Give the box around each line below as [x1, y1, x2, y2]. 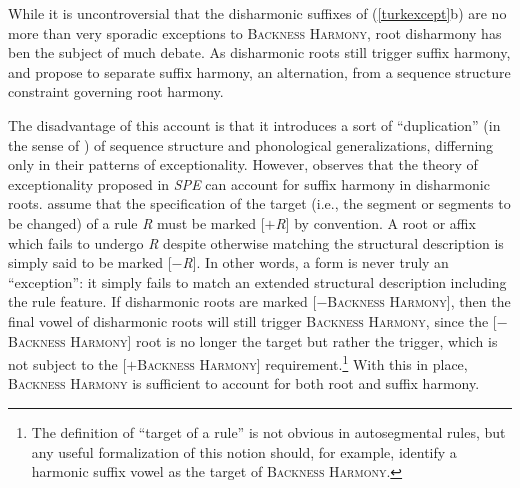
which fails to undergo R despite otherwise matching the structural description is [8, 232, 504, 253]
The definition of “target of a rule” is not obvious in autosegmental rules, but [31, 421, 506, 442]
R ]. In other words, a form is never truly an [182, 252, 449, 273]
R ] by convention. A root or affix [275, 212, 476, 233]
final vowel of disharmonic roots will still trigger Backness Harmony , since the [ [8, 310, 497, 331]
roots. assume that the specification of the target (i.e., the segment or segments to [8, 193, 511, 214]
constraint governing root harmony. [8, 81, 224, 102]
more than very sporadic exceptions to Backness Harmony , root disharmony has [8, 22, 502, 43]
